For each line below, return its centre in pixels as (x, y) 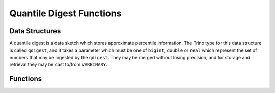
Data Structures (35, 31)
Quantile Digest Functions (65, 13)
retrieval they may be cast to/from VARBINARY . (58, 64)
